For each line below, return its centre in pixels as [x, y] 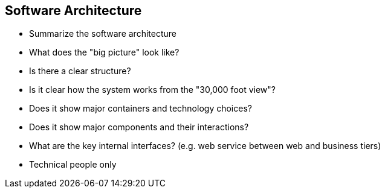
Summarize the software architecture [103, 34]
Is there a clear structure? [80, 71]
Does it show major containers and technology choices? [141, 109]
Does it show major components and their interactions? [139, 127]
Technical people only [73, 165]
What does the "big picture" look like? [104, 52]
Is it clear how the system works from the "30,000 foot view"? [152, 90]
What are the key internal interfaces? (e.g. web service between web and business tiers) [205, 146]
